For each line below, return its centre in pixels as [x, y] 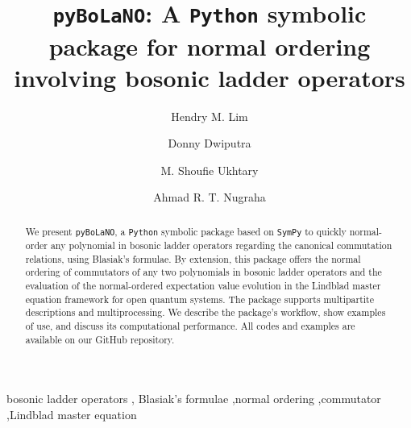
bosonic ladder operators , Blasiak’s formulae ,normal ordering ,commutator [194, 399]
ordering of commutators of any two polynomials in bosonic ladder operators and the [203, 272]
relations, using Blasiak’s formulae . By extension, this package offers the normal [193, 258]
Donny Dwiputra [210, 143]
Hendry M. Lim [210, 116]
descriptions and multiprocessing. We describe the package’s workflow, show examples [205, 312]
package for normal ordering [210, 46]
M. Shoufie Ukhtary [210, 170]
